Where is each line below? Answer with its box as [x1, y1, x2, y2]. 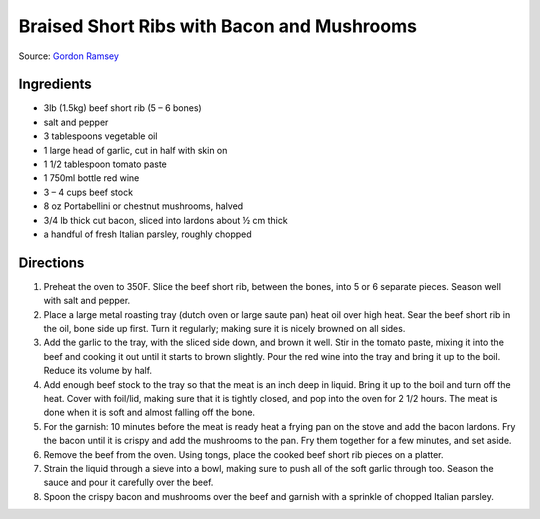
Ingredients [18, 76, 92, 93]
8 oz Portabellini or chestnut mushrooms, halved [43, 200, 244, 212]
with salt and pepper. [43, 295, 131, 307]
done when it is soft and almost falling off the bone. [43, 406, 255, 419]
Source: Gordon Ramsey [18, 50, 120, 62]
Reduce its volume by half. [43, 365, 153, 377]
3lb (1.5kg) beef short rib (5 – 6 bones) [43, 102, 202, 114]
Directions [18, 254, 85, 271]
